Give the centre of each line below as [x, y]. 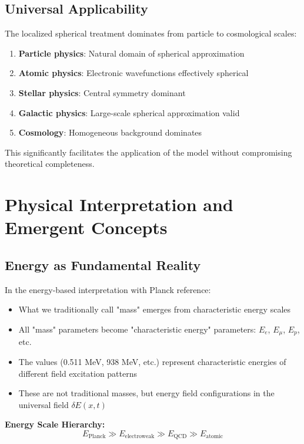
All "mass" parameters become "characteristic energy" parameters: [137, 329]
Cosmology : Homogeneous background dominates [110, 132]
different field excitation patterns [78, 373]
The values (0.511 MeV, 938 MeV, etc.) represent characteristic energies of [152, 361]
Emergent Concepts [86, 227]
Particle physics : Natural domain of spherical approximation [131, 53]
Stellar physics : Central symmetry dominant [102, 92]
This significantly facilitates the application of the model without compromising [148, 152]
